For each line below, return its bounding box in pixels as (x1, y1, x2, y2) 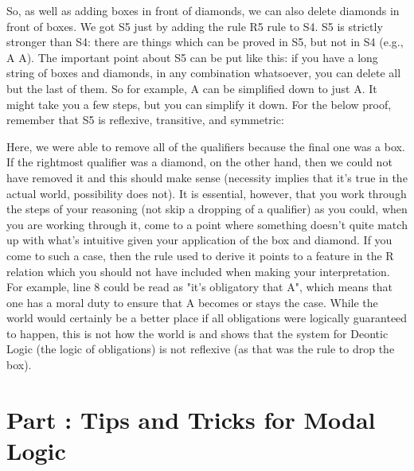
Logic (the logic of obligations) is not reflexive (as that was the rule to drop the (6, 341, 395, 357)
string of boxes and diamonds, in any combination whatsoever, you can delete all (6, 64, 401, 81)
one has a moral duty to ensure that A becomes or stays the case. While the (6, 294, 378, 310)
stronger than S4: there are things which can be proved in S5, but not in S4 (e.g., (6, 33, 404, 50)
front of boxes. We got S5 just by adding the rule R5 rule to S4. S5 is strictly (6, 18, 383, 34)
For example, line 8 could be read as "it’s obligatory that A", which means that (6, 278, 393, 295)
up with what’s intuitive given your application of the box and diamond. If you (6, 232, 393, 248)
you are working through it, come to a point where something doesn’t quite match (6, 216, 408, 232)
